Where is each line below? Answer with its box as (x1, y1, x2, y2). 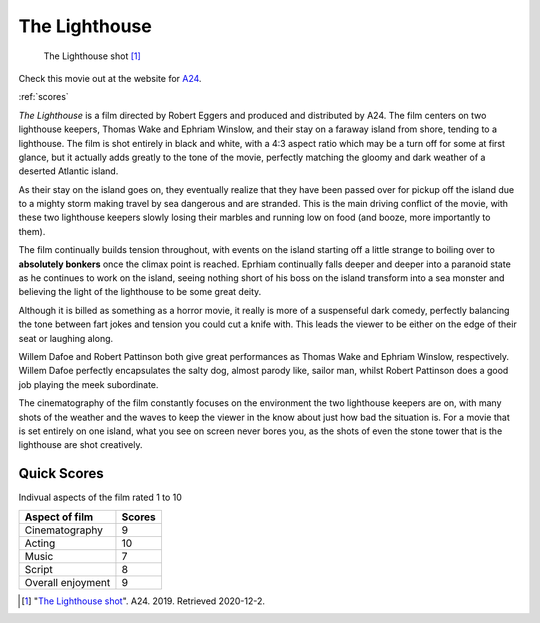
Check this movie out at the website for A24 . (18, 72, 202, 84)
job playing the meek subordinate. (18, 378, 159, 390)
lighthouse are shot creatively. (18, 439, 143, 451)
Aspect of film (24, 510, 94, 524)
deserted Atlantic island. (18, 165, 119, 177)
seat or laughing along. (18, 332, 114, 344)
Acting (24, 536, 56, 550)
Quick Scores (18, 465, 104, 482)
